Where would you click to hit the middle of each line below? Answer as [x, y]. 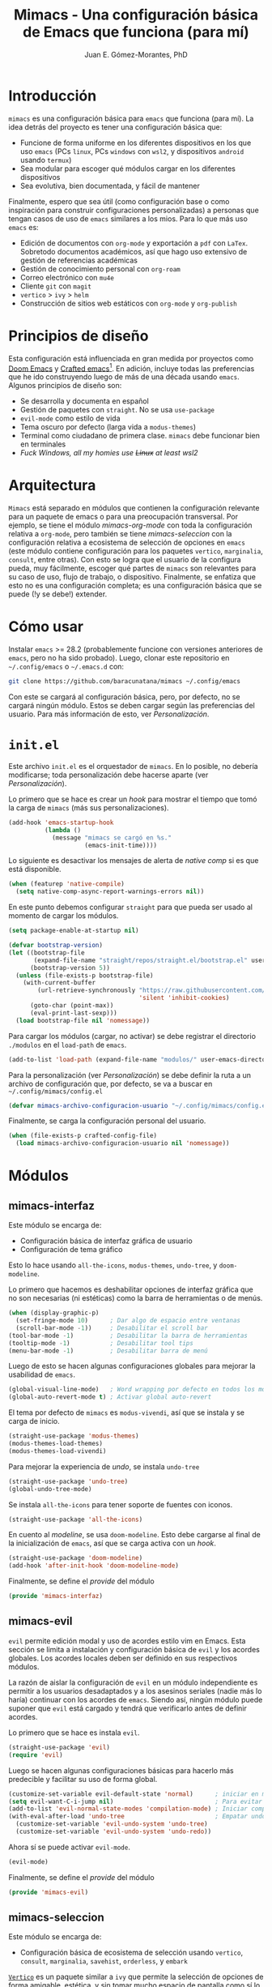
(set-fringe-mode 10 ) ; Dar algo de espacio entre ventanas [128, 1321]
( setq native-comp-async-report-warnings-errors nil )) [110, 892]
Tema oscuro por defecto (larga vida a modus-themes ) [108, 427]
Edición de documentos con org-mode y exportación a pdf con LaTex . [134, 243]
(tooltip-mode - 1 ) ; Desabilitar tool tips [101, 1343]
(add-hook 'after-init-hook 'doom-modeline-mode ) [94, 1566]
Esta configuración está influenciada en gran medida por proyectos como [131, 358]
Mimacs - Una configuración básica [136, 15]
